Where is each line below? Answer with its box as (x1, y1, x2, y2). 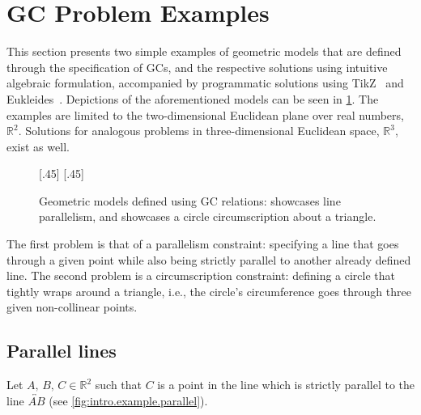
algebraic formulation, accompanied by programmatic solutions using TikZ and (6, 74, 404, 91)
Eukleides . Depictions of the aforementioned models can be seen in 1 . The (6, 90, 379, 107)
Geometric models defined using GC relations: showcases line (39, 192, 341, 209)
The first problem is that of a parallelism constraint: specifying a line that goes (6, 235, 399, 252)
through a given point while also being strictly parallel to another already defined (6, 251, 411, 268)
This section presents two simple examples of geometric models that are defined (6, 43, 402, 60)
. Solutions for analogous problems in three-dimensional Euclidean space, (18, 122, 380, 139)
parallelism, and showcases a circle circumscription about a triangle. (39, 208, 376, 225)
